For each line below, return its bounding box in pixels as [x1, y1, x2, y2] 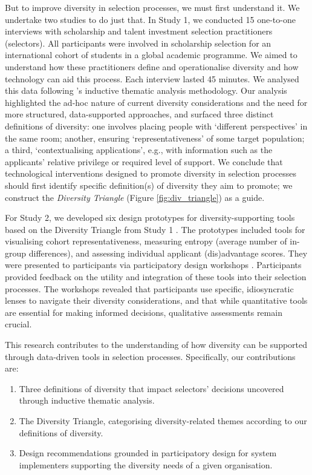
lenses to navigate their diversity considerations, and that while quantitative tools [5, 294, 308, 307]
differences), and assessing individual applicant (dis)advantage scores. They [28, 246, 308, 259]
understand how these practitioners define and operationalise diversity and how [5, 60, 299, 73]
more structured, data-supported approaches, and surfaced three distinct [5, 108, 274, 120]
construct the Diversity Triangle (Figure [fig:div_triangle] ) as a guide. [5, 191, 265, 203]
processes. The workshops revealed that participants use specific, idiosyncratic [5, 282, 294, 295]
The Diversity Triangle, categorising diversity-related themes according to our [19, 414, 307, 427]
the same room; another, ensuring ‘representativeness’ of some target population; [5, 131, 305, 144]
